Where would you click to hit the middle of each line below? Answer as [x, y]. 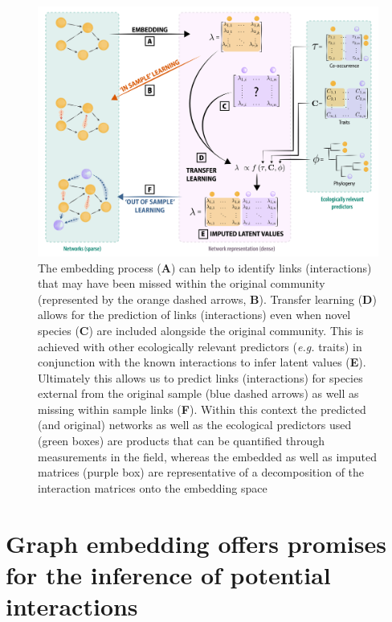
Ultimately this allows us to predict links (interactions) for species [200, 377]
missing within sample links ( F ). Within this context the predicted [202, 409]
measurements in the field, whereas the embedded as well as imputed [207, 456]
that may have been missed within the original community [182, 283]
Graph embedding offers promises [196, 543]
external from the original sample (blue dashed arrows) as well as [198, 393]
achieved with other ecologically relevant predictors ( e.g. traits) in [200, 346]
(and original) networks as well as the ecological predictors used [195, 425]
